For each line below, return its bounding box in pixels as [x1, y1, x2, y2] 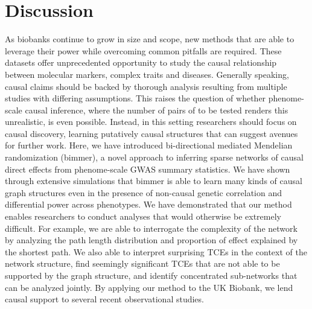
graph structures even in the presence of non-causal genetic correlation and [5, 186, 282, 199]
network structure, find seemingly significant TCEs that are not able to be [5, 257, 280, 270]
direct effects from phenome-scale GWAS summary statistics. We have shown [5, 162, 290, 175]
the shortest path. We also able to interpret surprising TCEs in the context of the [5, 245, 307, 258]
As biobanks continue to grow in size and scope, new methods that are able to [5, 33, 294, 45]
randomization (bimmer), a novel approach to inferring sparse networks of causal [5, 151, 304, 164]
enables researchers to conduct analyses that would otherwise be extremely [5, 210, 281, 223]
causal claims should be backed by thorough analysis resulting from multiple [5, 80, 287, 92]
